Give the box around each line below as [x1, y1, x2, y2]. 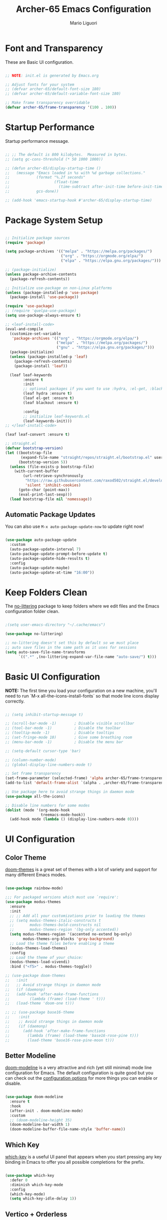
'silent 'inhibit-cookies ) [25, 483, 81, 488]
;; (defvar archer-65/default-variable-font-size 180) [5, 91, 121, 97]
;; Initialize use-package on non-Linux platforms [5, 285, 112, 291]
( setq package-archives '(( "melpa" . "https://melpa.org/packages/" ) [5, 249, 153, 254]
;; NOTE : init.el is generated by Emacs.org [5, 73, 99, 78]
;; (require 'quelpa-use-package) [5, 308, 77, 313]
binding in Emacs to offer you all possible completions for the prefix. [5, 1159, 145, 1165]
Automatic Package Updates [5, 510, 95, 518]
